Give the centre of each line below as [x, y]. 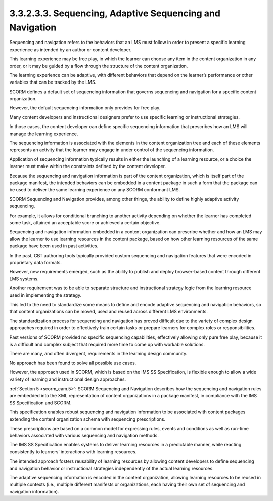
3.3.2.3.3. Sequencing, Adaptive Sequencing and [115, 13]
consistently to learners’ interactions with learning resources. [73, 452]
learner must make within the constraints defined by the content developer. [88, 166]
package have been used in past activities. [54, 246]
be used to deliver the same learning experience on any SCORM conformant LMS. [95, 190]
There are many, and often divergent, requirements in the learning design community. [98, 354]
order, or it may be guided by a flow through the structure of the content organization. [99, 66]
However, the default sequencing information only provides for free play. [85, 108]
